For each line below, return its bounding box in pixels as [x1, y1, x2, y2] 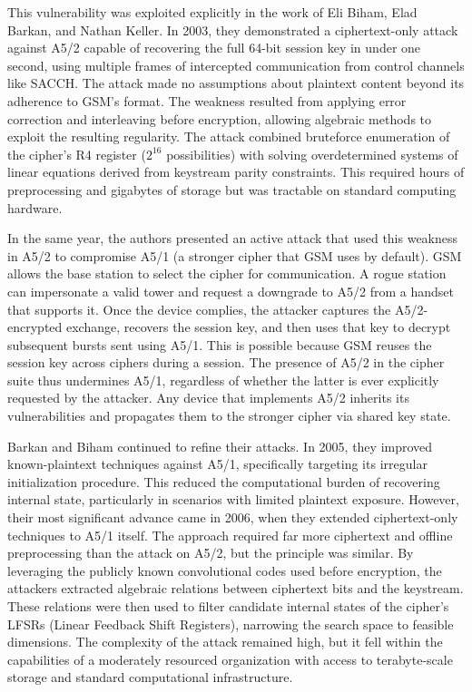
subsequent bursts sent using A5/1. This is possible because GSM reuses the [7, 335, 432, 354]
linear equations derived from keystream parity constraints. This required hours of [7, 162, 465, 181]
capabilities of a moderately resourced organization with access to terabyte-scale [7, 649, 453, 668]
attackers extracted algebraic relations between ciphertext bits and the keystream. [7, 579, 464, 598]
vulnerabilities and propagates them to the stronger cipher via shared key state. [7, 406, 451, 425]
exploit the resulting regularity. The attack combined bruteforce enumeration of [7, 127, 450, 146]
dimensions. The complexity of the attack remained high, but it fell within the [7, 632, 443, 651]
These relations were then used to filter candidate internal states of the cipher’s [7, 597, 449, 615]
